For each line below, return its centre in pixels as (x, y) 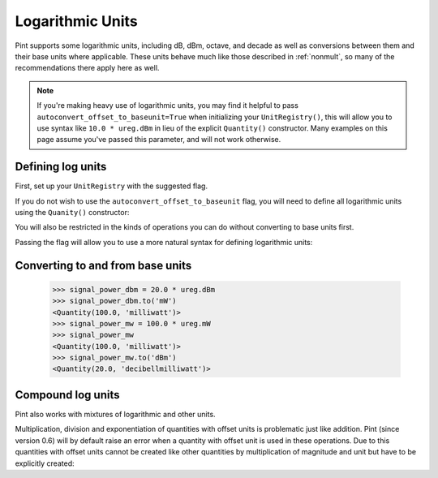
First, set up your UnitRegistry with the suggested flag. (112, 186)
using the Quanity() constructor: (72, 212)
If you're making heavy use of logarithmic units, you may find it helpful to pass (168, 106)
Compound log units (68, 395)
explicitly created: (45, 463)
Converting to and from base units (103, 265)
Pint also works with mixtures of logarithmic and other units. (115, 414)
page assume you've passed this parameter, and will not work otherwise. (159, 140)
